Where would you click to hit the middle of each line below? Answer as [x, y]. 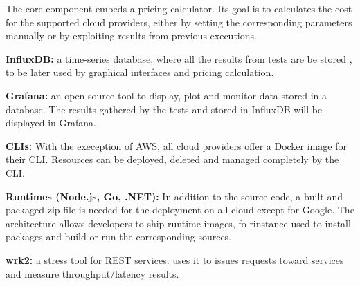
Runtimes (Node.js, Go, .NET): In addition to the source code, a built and [174, 196]
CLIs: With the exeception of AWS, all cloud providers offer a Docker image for [176, 145]
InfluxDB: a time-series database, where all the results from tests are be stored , [179, 58]
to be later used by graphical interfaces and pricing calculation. [140, 72]
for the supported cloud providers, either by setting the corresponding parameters [179, 22]
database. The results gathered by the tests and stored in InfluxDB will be [164, 109]
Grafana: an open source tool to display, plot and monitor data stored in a [166, 95]
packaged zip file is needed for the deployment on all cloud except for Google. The [180, 210]
